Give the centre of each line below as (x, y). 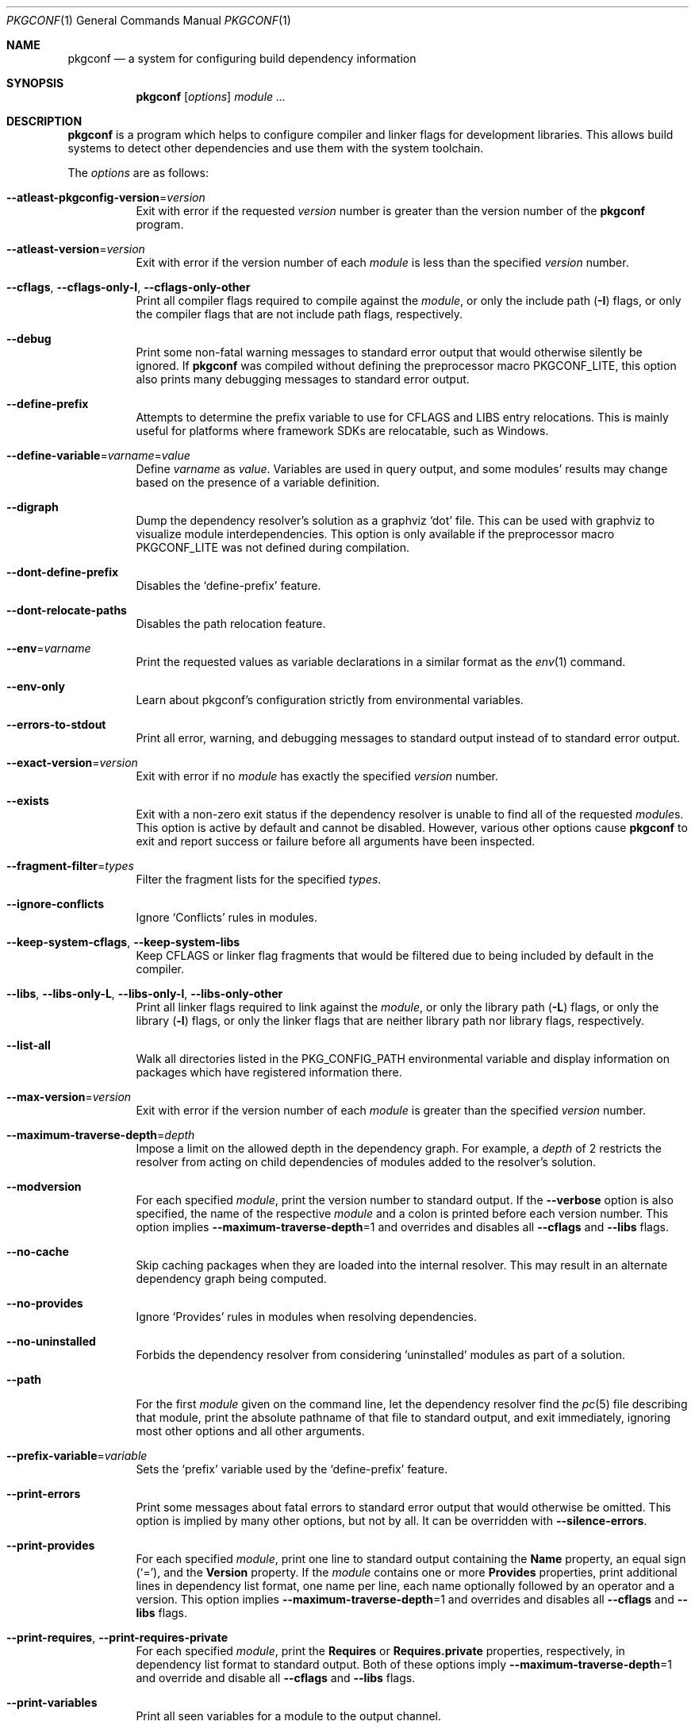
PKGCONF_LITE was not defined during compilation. (273, 547)
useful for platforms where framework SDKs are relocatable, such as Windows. (342, 431)
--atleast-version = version (76, 249)
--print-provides (51, 1545)
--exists (28, 801)
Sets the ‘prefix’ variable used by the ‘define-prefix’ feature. (292, 1469)
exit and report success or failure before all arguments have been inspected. (336, 841)
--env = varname (49, 648)
